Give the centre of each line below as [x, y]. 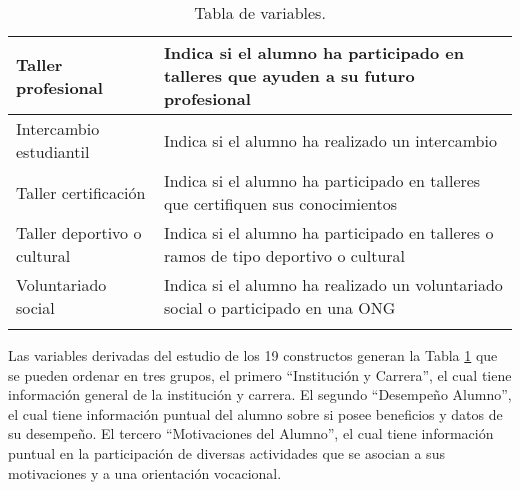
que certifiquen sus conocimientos [280, 203]
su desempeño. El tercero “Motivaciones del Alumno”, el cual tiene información [251, 433]
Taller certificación [81, 192]
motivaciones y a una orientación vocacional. [145, 472]
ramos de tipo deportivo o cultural [284, 255]
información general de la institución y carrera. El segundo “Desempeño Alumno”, [260, 394]
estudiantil [53, 151]
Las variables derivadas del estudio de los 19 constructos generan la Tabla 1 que [253, 355]
